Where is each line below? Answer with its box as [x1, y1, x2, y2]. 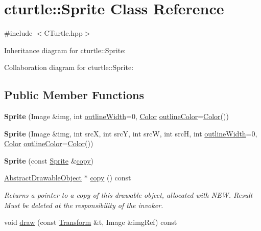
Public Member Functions [4, 87, 144, 103]
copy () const [90, 172, 131, 183]
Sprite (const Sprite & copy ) [4, 155, 94, 166]
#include [4, 28, 33, 38]
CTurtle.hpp [44, 28, 83, 38]
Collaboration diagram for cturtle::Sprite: [4, 62, 134, 73]
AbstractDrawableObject [4, 172, 82, 183]
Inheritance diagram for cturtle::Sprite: [4, 44, 126, 55]
